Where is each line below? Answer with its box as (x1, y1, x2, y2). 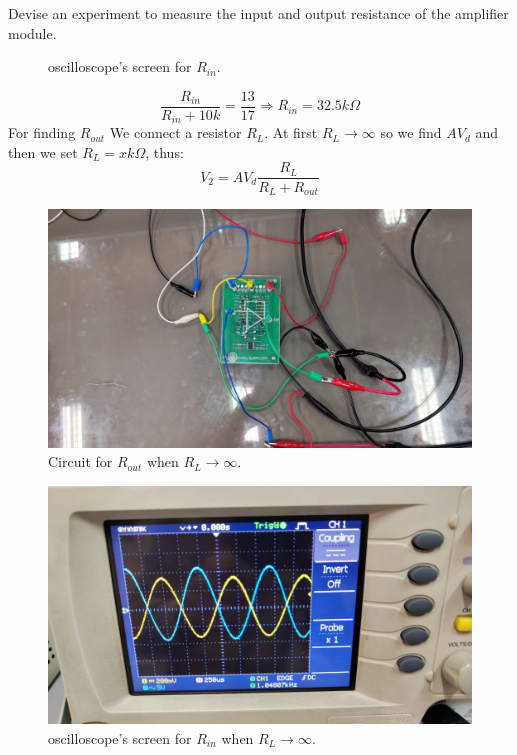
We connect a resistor (109, 122, 242, 143)
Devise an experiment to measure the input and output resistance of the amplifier (8, 3, 509, 23)
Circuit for (48, 451, 113, 472)
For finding (8, 122, 76, 143)
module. (8, 22, 57, 43)
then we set (8, 141, 78, 162)
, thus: (145, 141, 184, 162)
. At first (264, 122, 318, 143)
